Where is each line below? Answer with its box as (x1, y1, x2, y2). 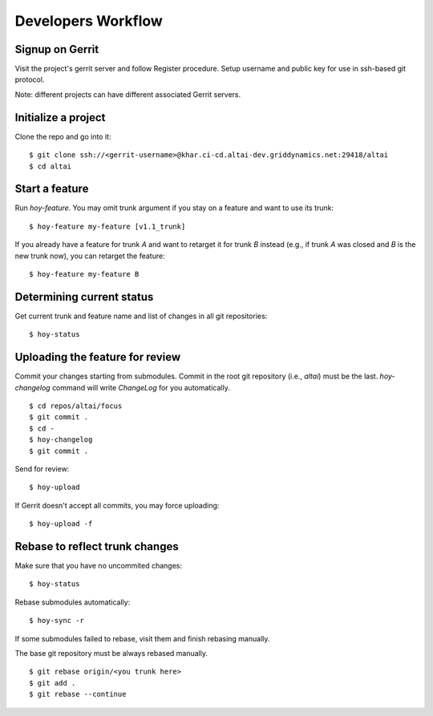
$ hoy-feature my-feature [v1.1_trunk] (29, 221, 186, 231)
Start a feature (14, 182, 89, 196)
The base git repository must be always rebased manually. (14, 648, 208, 657)
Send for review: (14, 463, 70, 473)
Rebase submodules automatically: (14, 597, 131, 607)
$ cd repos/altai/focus (29, 401, 123, 411)
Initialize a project (14, 111, 106, 124)
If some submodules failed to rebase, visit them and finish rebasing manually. (14, 633, 270, 643)
